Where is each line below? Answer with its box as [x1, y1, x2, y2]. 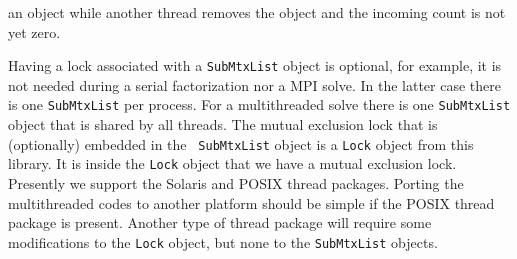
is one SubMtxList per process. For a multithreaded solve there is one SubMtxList [8, 94, 511, 115]
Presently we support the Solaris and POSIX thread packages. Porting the [8, 173, 464, 193]
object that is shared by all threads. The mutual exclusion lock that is [8, 114, 438, 135]
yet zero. [8, 21, 61, 42]
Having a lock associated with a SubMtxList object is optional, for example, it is [8, 55, 502, 76]
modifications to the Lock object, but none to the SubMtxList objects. [8, 231, 438, 252]
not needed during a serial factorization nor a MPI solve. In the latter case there [8, 74, 501, 95]
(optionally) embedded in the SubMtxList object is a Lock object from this [8, 133, 474, 154]
